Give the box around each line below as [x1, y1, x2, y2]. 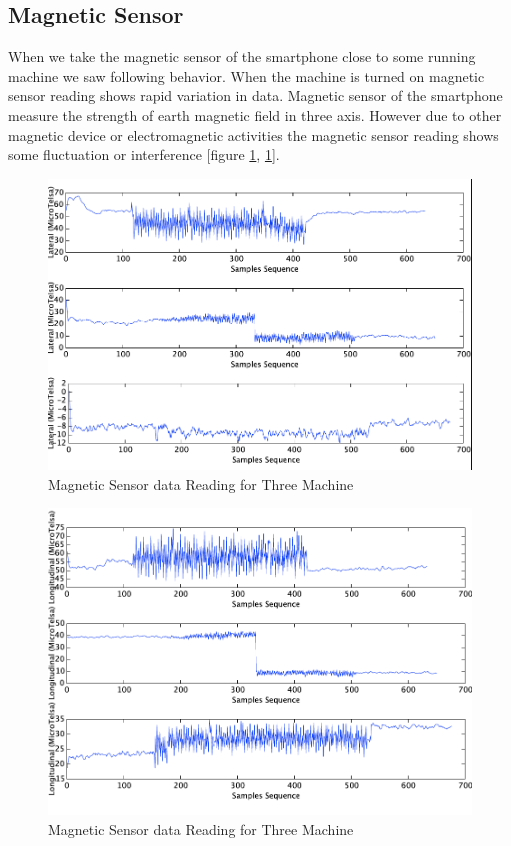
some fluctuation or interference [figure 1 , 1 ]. [8, 144, 280, 165]
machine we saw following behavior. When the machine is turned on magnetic [8, 65, 485, 86]
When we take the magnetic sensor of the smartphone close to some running [8, 46, 476, 67]
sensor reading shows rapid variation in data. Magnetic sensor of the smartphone [8, 85, 503, 106]
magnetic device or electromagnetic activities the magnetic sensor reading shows [8, 124, 499, 145]
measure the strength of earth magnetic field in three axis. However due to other [8, 104, 502, 125]
